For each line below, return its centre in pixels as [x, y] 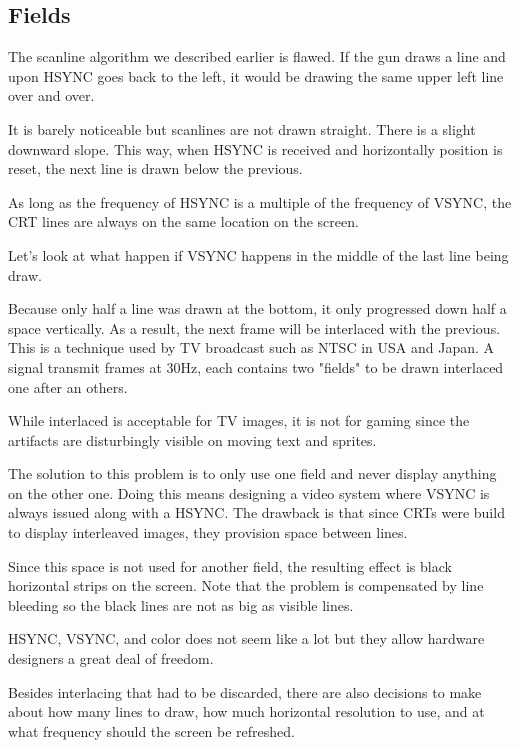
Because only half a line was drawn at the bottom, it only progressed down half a [257, 308]
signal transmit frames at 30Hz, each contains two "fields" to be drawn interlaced [256, 366]
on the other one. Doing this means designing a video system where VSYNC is [249, 492]
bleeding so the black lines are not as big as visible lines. [181, 604]
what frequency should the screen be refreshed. [151, 730]
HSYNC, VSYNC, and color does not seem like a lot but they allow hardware [246, 638]
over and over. [51, 95]
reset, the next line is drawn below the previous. [155, 168]
